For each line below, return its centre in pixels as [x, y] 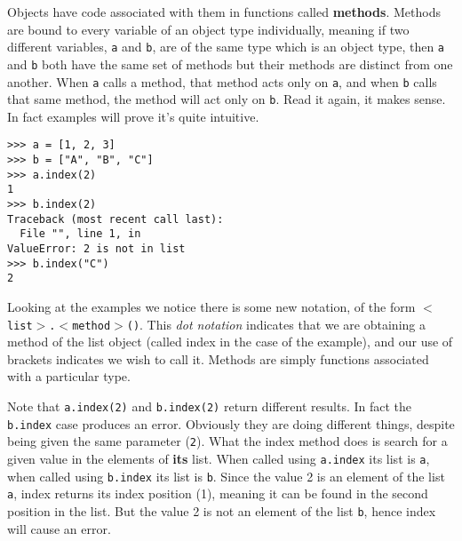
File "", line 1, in [80, 234]
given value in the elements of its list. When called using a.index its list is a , [219, 458]
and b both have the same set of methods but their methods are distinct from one [230, 64]
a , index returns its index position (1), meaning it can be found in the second [218, 493]
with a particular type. [69, 376]
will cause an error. [59, 528]
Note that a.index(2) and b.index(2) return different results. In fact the [210, 406]
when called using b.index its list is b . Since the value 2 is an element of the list [226, 476]
